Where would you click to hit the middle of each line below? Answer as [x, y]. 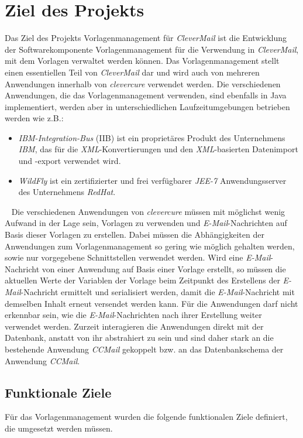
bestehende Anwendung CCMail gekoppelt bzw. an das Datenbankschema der [144, 349]
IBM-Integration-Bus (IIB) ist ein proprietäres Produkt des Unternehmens [152, 137]
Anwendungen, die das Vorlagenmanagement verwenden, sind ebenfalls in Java [146, 95]
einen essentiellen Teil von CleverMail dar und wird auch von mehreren [132, 72]
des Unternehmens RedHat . [67, 192]
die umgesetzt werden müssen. [59, 428]
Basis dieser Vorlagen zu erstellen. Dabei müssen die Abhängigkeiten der [135, 235]
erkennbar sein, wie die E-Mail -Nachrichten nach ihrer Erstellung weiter [133, 315]
